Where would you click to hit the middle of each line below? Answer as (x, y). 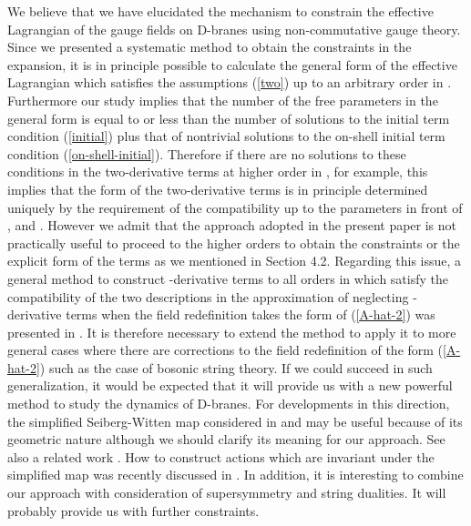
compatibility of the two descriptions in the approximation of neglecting (208, 296)
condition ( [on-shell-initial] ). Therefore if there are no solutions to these (207, 153)
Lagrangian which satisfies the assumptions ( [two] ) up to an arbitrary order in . (230, 82)
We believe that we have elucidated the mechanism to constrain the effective (220, 11)
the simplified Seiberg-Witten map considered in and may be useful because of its (235, 421)
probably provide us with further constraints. (133, 510)
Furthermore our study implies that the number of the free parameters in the (223, 100)
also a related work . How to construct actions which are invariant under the (221, 456)
